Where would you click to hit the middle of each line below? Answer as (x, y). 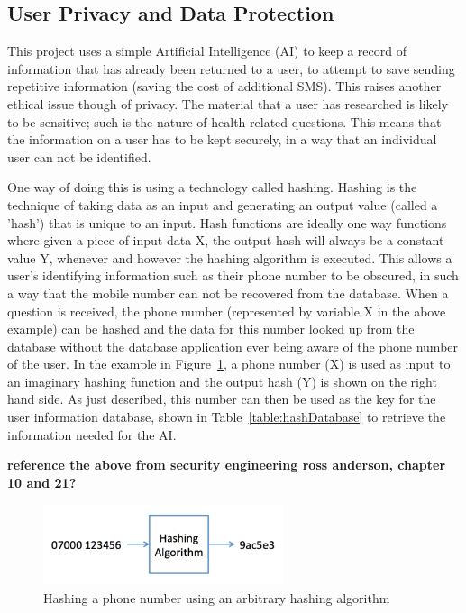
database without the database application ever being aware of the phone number (233, 346)
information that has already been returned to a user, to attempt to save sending (231, 68)
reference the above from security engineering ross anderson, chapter (227, 465)
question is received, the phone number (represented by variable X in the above (227, 311)
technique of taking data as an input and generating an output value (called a (223, 204)
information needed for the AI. (92, 434)
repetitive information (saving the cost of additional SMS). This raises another (224, 86)
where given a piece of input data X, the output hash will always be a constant (226, 240)
